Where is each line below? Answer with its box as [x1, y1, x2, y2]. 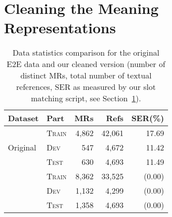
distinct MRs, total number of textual [20, 70, 152, 81]
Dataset [8, 112, 39, 124]
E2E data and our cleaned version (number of [6, 58, 166, 70]
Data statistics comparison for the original [12, 47, 160, 59]
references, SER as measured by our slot [16, 81, 156, 93]
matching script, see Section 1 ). [31, 92, 141, 104]
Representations [4, 17, 116, 38]
